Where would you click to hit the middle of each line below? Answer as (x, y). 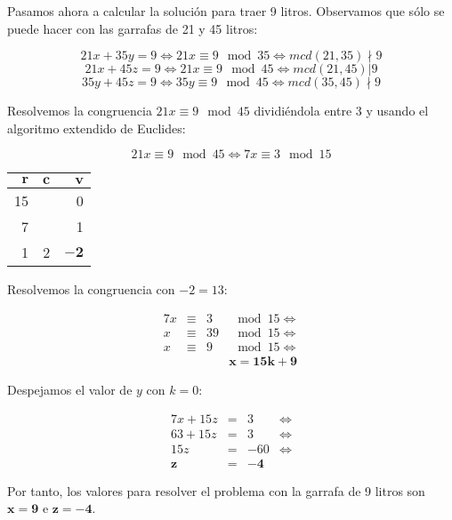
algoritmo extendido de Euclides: (97, 128)
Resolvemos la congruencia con (91, 289)
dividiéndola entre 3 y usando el (341, 111)
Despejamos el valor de (70, 390)
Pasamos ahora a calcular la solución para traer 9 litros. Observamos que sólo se (226, 11)
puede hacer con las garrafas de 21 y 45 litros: (133, 28)
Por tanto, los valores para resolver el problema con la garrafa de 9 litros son (216, 490)
